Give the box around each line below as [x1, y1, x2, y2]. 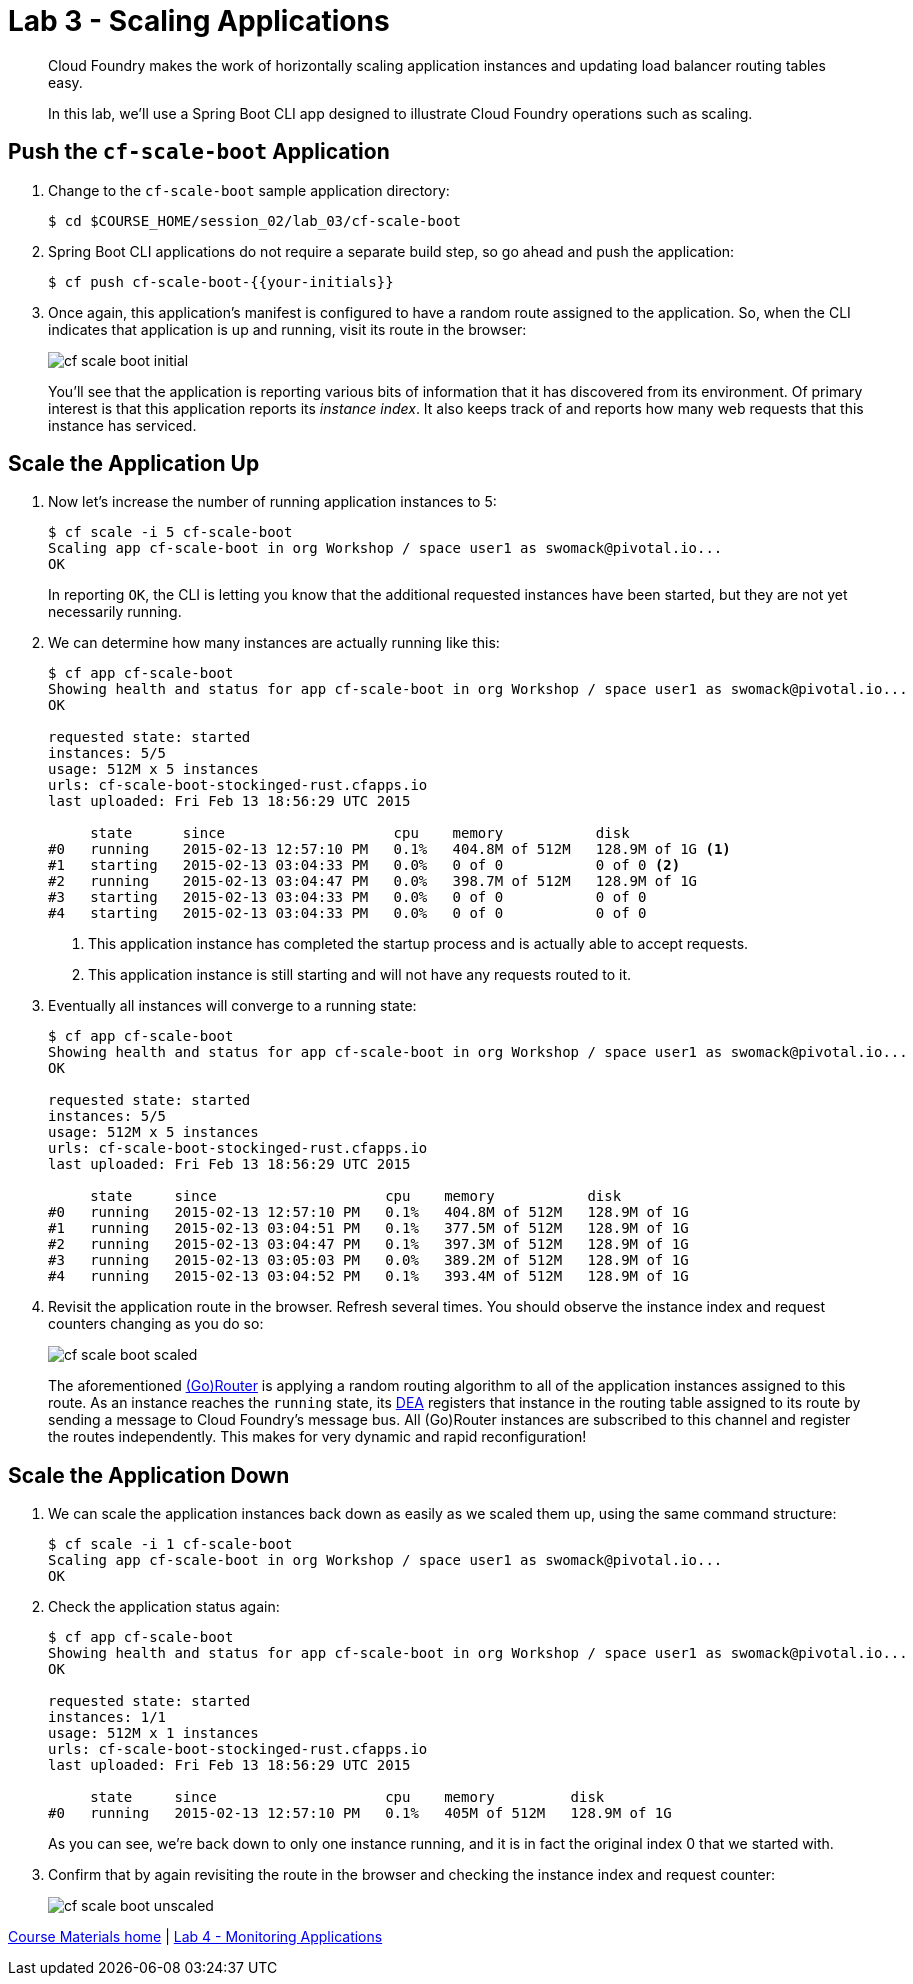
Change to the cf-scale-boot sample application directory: [48, 181, 450, 199]
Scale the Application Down [8, 1462, 290, 1488]
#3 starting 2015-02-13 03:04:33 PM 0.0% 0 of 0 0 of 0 [48, 889, 647, 906]
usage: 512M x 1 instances [48, 1725, 259, 1742]
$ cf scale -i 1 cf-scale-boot [48, 1536, 293, 1553]
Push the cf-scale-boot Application [8, 139, 390, 165]
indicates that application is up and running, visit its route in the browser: [48, 320, 527, 338]
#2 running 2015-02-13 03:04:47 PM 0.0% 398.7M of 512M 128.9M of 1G [48, 873, 698, 890]
